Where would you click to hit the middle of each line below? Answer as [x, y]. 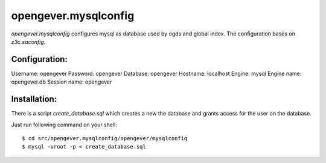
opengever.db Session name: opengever [62, 82]
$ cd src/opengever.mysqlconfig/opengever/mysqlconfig [105, 138]
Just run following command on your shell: [64, 125]
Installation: [34, 99]
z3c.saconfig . [28, 42]
